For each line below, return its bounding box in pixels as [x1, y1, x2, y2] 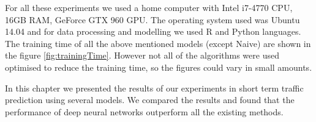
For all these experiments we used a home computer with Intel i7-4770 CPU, [5, 1, 293, 13]
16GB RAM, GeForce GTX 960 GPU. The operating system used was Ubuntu [5, 13, 300, 26]
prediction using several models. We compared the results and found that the [5, 93, 295, 106]
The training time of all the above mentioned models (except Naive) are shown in [5, 37, 311, 49]
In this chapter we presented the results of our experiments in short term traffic [5, 81, 304, 94]
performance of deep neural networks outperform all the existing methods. [5, 105, 284, 118]
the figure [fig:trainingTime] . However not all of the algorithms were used [5, 49, 279, 62]
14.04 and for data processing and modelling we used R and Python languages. [5, 25, 301, 38]
